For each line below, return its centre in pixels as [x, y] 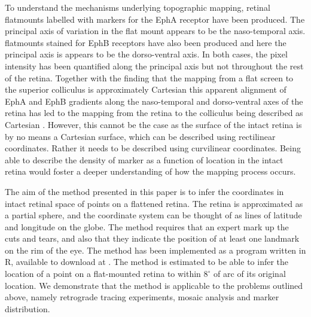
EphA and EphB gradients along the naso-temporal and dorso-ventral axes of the [154, 101]
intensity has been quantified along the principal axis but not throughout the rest [154, 65]
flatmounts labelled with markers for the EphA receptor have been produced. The [155, 19]
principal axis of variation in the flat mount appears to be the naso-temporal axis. [155, 31]
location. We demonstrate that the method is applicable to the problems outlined [154, 285]
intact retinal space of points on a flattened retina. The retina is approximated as [154, 203]
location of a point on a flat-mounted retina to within [103, 274]
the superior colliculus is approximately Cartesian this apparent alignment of [146, 89]
